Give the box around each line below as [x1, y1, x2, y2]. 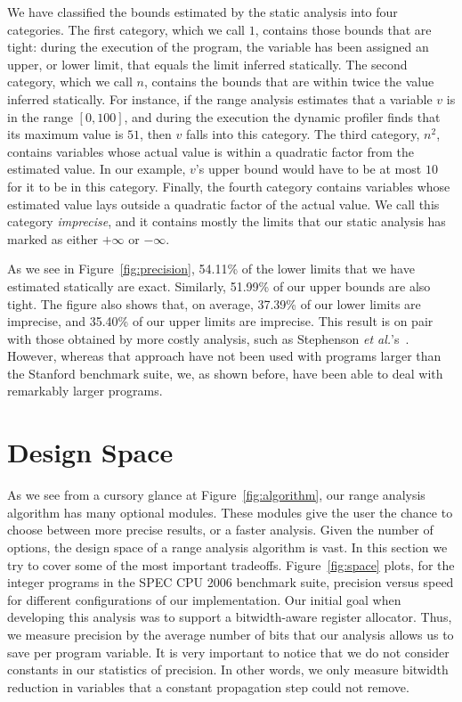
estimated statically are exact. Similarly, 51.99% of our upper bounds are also [7, 276, 431, 295]
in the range [7, 107, 73, 126]
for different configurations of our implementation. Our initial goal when [7, 590, 401, 608]
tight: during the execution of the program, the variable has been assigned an [7, 37, 429, 56]
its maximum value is [7, 125, 124, 143]
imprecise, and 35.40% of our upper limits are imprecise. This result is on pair [7, 312, 434, 331]
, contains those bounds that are [255, 20, 432, 38]
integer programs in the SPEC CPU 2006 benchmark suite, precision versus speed [7, 573, 454, 592]
